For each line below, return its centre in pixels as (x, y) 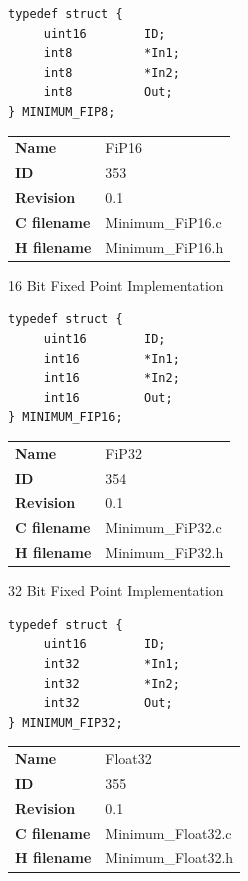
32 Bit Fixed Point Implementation (116, 590)
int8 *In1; (111, 53)
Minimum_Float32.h (169, 857)
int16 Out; (108, 397)
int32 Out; (108, 703)
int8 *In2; (111, 72)
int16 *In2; (111, 378)
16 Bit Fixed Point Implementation (116, 284)
